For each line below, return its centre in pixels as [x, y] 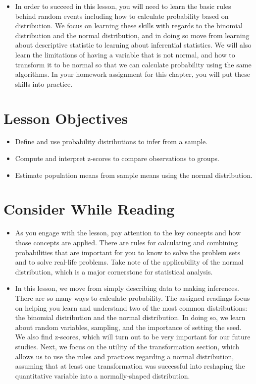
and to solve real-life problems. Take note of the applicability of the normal [129, 262]
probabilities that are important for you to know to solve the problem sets [128, 252]
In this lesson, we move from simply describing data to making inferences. [127, 288]
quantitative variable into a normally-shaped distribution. [102, 375]
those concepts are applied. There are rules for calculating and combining [126, 242]
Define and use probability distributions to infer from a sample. [111, 141]
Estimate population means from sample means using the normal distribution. [134, 175]
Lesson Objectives [66, 118]
